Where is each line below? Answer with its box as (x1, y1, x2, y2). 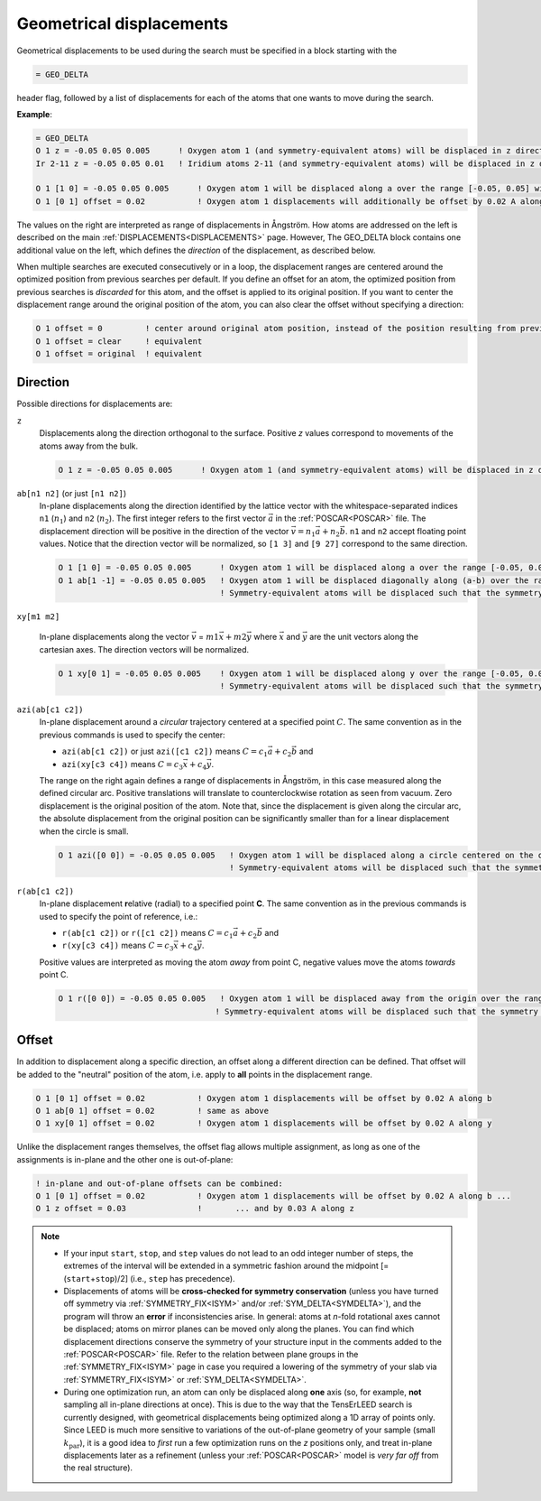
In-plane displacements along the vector (39, 632, 189, 643)
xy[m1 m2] (16, 611, 60, 622)
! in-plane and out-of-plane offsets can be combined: (35, 1178, 283, 1189)
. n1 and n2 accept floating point (344, 525, 467, 536)
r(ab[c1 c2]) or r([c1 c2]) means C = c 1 (61, 928, 234, 940)
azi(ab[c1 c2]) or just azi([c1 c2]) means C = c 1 (61, 746, 268, 758)
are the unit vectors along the (309, 632, 419, 643)
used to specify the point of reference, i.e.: (39, 911, 198, 922)
